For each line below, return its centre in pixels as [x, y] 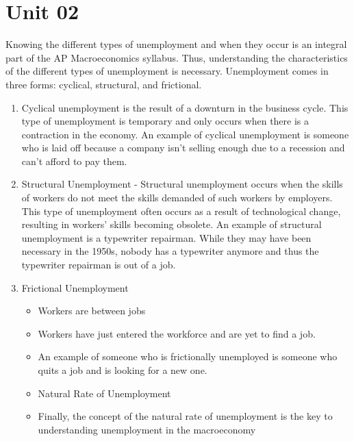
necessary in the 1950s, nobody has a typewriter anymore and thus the [170, 251]
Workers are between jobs [92, 311]
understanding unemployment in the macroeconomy [147, 429]
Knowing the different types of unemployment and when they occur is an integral [176, 44]
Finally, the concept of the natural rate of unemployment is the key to [185, 416]
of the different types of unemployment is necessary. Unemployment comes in [167, 71]
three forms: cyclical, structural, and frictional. [104, 84]
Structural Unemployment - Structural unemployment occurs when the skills [182, 184]
